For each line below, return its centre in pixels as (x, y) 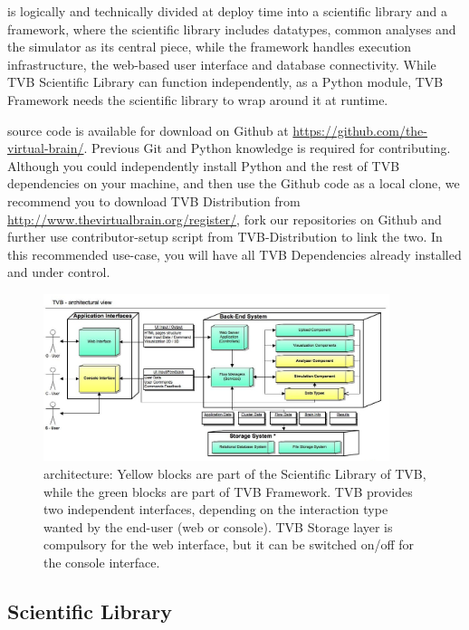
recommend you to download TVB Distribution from (154, 200)
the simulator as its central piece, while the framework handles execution (210, 47)
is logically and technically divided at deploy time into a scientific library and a (227, 11)
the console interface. (102, 562)
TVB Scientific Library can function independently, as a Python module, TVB (225, 82)
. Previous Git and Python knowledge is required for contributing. (267, 148)
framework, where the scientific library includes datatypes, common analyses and (232, 29)
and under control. (59, 272)
